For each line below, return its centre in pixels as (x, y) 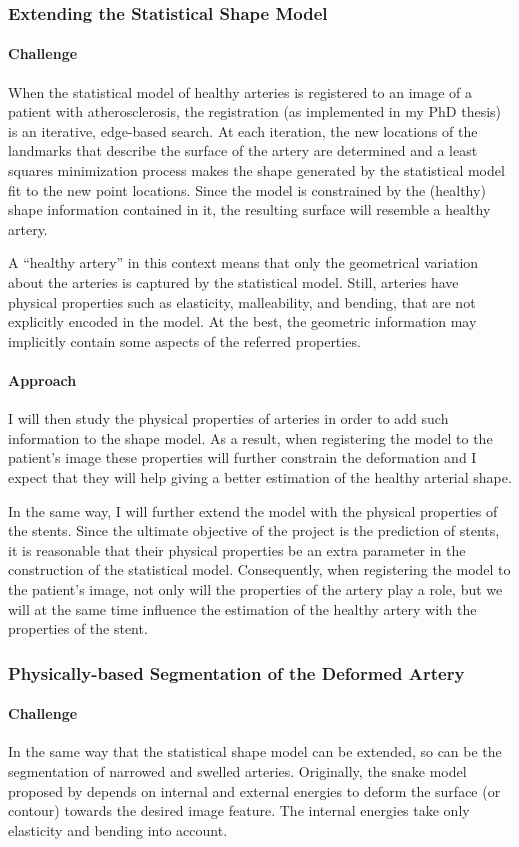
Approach (42, 379)
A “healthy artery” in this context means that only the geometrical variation (243, 262)
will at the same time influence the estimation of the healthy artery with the (242, 608)
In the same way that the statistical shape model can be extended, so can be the (255, 751)
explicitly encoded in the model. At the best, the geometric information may (242, 321)
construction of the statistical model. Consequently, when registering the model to (259, 569)
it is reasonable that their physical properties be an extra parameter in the (237, 549)
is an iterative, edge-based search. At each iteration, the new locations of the (243, 130)
